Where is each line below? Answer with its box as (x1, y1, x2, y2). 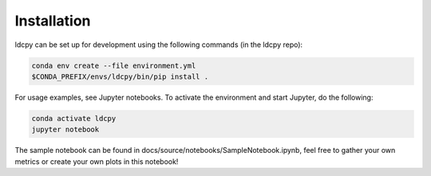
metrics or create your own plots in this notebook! (14, 156, 179, 166)
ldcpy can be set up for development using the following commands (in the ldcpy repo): (14, 40, 303, 49)
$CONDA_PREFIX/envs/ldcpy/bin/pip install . (31, 72, 209, 81)
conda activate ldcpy (31, 114, 117, 123)
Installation (14, 12, 91, 29)
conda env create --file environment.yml (31, 61, 196, 70)
